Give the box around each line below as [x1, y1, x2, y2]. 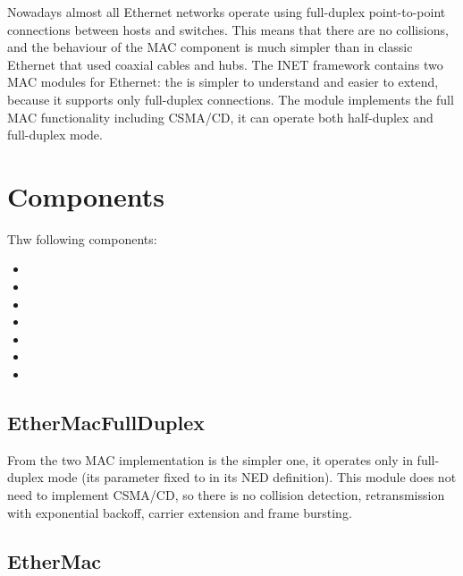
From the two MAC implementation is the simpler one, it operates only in [7, 450, 413, 469]
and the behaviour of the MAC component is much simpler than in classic [7, 38, 413, 56]
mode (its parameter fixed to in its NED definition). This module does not [47, 468, 457, 487]
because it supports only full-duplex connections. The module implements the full [7, 89, 454, 108]
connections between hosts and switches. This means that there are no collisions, [7, 20, 449, 38]
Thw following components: [7, 229, 157, 248]
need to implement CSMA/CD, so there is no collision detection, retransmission [7, 486, 445, 504]
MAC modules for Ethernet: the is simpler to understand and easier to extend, [7, 72, 439, 91]
